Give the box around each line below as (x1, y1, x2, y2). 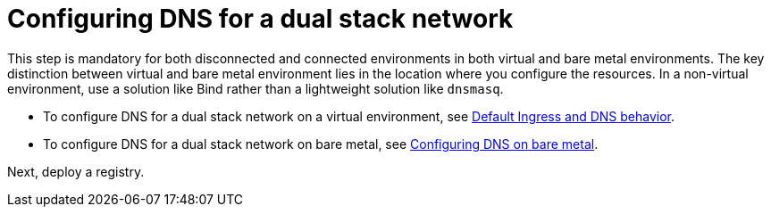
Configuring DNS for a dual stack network (7, 4, 514, 34)
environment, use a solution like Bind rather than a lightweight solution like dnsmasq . (7, 80, 504, 96)
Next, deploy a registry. (7, 163, 145, 179)
